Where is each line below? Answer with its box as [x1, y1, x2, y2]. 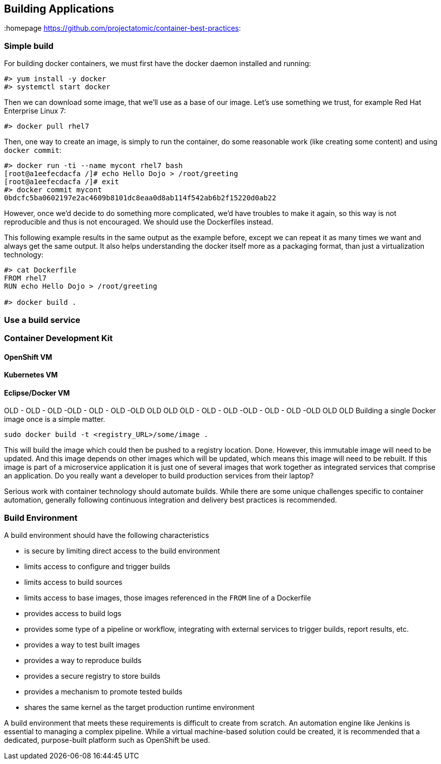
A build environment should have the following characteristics [4, 531, 209, 540]
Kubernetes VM [4, 370, 58, 379]
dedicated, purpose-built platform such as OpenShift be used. [4, 736, 210, 745]
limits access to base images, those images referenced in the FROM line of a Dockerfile [24, 593, 311, 603]
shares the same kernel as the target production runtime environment [24, 703, 255, 712]
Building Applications [4, 3, 114, 15]
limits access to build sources [24, 578, 123, 587]
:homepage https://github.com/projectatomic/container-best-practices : [4, 24, 241, 33]
